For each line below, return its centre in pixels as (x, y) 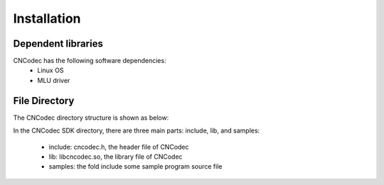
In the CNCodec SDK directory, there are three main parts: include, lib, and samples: (137, 130)
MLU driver (54, 80)
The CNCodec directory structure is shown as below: (91, 118)
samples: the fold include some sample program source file (135, 167)
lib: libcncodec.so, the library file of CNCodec (116, 157)
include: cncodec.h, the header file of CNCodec (119, 147)
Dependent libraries (58, 44)
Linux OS (50, 70)
